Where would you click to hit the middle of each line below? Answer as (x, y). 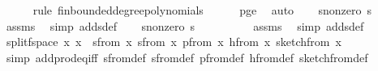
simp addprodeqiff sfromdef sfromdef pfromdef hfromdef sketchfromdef (187, 57)
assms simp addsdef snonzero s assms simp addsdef (185, 25)
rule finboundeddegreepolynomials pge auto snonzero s (202, 10)
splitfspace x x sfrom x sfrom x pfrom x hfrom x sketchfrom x (174, 42)
